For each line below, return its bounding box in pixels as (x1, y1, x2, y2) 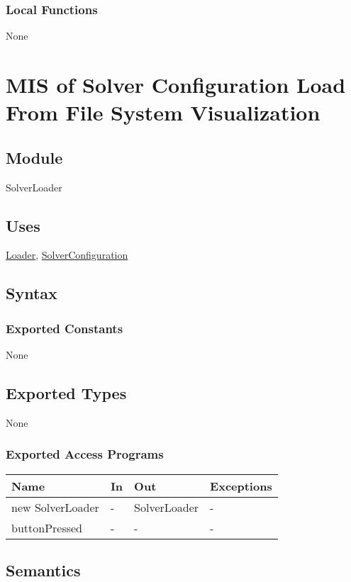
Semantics (6, 559, 81, 581)
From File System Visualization (6, 98, 321, 127)
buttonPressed (11, 519, 83, 536)
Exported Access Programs (6, 445, 164, 463)
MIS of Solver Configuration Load (6, 70, 346, 99)
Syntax (6, 282, 57, 304)
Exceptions (210, 477, 272, 494)
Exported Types (6, 381, 127, 403)
